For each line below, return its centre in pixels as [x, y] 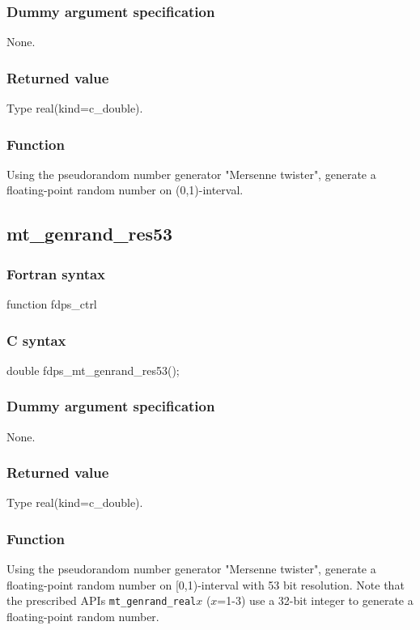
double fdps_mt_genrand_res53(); [93, 370]
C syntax [36, 340]
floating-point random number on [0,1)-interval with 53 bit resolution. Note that [206, 584]
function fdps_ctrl [52, 304]
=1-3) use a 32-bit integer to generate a [315, 600]
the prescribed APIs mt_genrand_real [102, 600]
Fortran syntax [56, 273]
